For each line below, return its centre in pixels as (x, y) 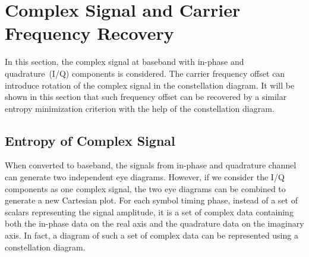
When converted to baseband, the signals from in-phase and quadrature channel (151, 165)
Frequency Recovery (89, 33)
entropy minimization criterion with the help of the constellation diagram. (140, 108)
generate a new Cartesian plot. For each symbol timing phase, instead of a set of (151, 200)
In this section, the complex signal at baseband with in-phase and (124, 62)
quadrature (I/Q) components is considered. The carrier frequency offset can (145, 73)
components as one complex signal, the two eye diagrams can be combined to (145, 188)
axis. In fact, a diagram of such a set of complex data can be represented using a (152, 235)
